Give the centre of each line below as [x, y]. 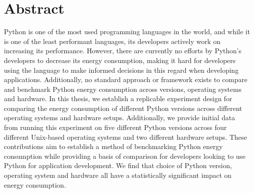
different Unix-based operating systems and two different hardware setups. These [126, 137]
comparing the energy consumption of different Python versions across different [123, 108]
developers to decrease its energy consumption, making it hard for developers [120, 60]
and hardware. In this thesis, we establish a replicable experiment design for [118, 98]
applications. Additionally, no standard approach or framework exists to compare [126, 79]
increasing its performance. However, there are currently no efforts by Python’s [123, 51]
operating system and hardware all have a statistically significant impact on [118, 175]
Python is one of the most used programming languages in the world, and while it [127, 32]
